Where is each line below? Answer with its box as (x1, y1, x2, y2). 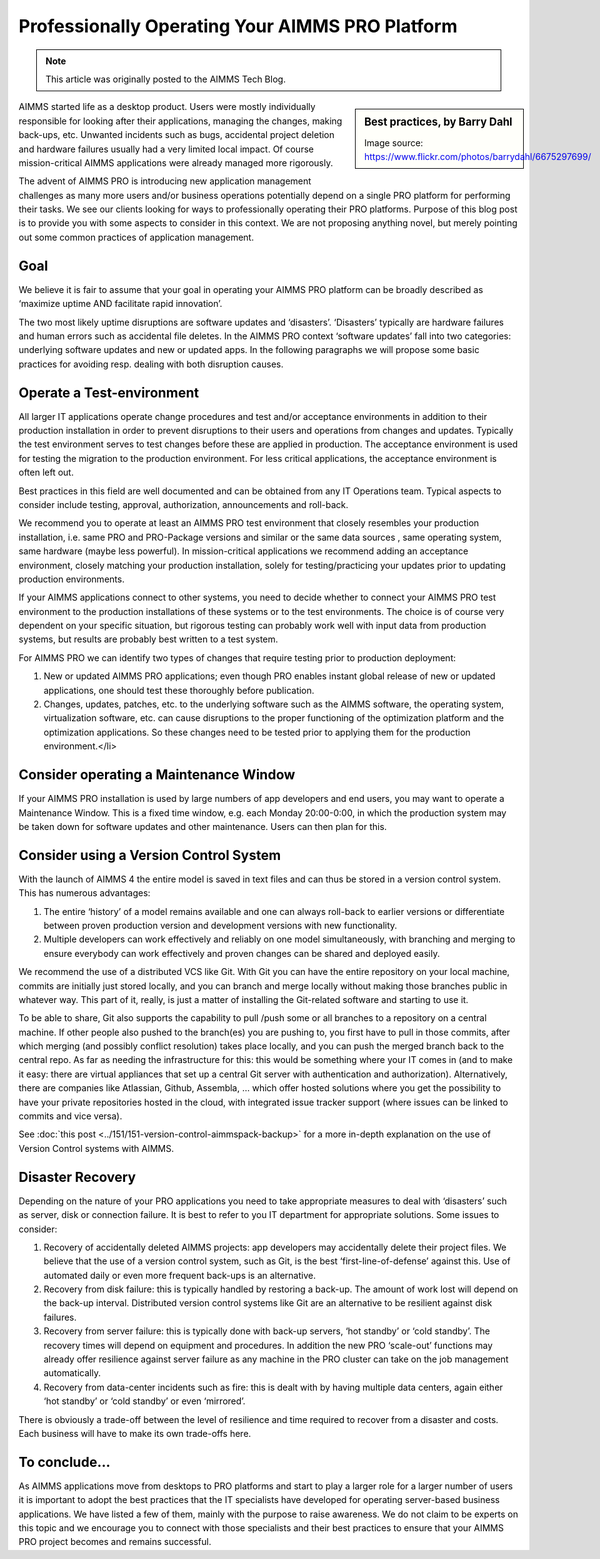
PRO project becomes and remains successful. (18, 1536, 212, 1548)
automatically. (43, 1367, 102, 1379)
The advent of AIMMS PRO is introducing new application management (18, 175, 312, 187)
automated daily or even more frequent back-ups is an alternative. (43, 1269, 317, 1281)
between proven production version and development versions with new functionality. (43, 919, 398, 931)
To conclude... (18, 1453, 111, 1470)
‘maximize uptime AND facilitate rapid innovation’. (18, 298, 223, 310)
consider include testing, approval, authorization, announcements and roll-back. (18, 498, 349, 510)
